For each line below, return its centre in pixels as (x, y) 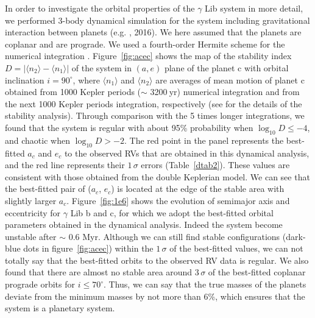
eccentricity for (33, 212)
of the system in (101, 67)
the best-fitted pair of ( (48, 189)
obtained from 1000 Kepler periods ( (73, 92)
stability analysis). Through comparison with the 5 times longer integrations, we (155, 115)
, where (86, 79)
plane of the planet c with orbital (226, 67)
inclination (25, 79)
